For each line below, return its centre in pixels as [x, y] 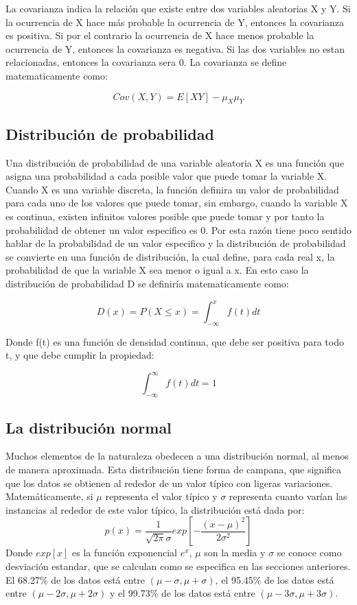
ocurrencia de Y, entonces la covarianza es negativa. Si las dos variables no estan [175, 48]
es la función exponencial [125, 553]
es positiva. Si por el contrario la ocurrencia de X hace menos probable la [160, 35]
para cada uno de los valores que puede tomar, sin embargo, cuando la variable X [177, 203]
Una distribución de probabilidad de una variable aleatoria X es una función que [175, 162]
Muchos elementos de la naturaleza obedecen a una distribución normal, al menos [177, 456]
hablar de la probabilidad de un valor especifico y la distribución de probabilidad [176, 243]
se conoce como [309, 553]
